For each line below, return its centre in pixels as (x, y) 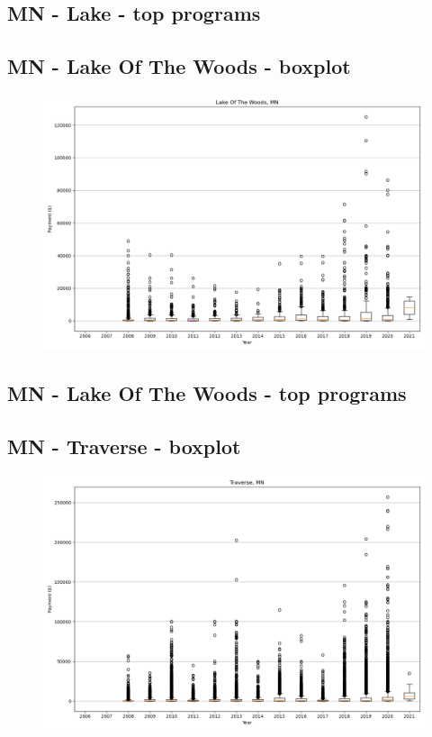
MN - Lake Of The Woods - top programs (207, 393)
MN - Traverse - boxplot (124, 446)
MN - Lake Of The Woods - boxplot (179, 66)
